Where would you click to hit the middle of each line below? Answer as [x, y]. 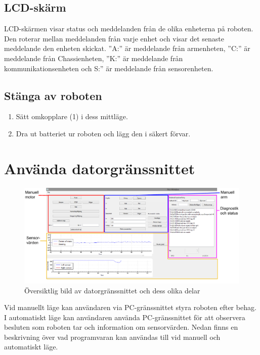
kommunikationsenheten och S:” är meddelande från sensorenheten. [109, 68]
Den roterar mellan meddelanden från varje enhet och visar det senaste [114, 38]
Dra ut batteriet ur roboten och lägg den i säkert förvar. [103, 133]
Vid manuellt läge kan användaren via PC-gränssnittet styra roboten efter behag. [130, 307]
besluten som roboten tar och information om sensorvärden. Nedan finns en [121, 327]
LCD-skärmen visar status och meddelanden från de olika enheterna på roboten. [129, 29]
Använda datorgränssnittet [100, 168]
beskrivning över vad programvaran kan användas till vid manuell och [112, 337]
